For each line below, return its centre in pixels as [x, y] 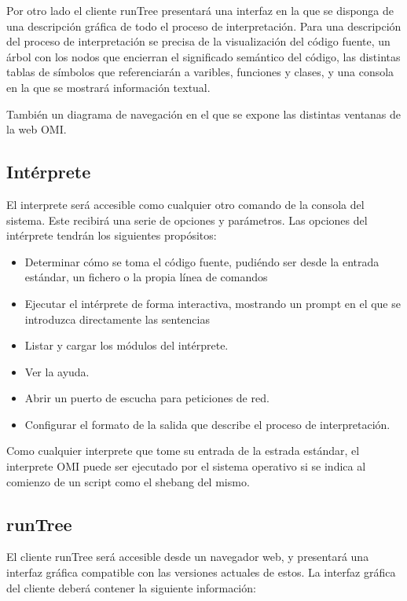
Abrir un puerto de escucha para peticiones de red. [147, 398]
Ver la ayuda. [57, 371]
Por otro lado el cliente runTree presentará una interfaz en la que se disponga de [200, 10]
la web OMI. [37, 129]
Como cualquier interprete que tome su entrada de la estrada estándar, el [183, 451]
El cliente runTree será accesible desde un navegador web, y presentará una [188, 557]
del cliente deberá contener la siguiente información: [131, 587]
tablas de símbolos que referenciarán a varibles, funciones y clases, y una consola [200, 72]
